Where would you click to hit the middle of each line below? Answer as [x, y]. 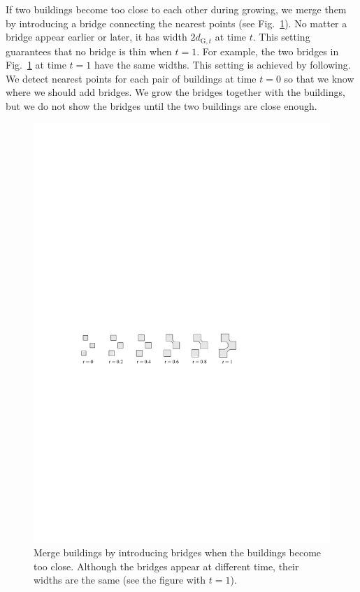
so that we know [319, 78]
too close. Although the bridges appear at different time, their [166, 566]
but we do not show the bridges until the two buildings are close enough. [161, 106]
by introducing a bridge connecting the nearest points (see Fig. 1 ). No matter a [177, 23]
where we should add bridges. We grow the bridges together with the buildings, [175, 92]
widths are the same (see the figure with [120, 580]
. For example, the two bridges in [268, 51]
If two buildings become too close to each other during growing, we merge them [176, 9]
